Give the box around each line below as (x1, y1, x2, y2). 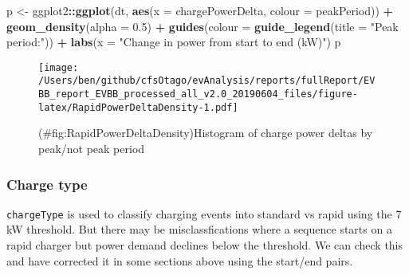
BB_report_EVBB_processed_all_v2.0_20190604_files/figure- (38, 88, 358, 100)
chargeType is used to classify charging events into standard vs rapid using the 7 (6, 205, 402, 222)
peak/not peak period (38, 140, 145, 156)
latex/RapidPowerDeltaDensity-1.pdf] (38, 101, 238, 113)
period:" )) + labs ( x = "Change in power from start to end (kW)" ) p (6, 33, 341, 50)
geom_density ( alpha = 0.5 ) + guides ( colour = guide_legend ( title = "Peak (6, 18, 399, 34)
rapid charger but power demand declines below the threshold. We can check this (6, 237, 403, 253)
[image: (38, 61, 79, 73)
